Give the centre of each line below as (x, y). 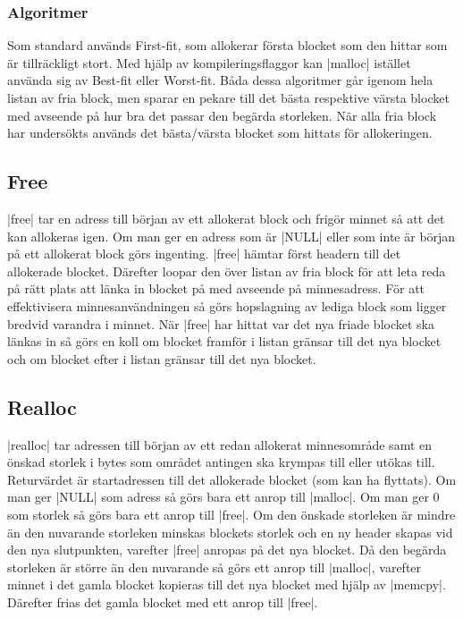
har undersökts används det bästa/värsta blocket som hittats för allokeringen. (220, 133)
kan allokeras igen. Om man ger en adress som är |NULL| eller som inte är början (231, 236)
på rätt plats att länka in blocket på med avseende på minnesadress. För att (216, 288)
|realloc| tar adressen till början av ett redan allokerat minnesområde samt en (220, 444)
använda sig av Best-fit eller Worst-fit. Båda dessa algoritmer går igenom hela (220, 80)
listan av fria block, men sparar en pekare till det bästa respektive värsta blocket (228, 97)
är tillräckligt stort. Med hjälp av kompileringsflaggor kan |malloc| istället (209, 62)
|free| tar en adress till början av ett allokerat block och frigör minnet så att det (226, 218)
